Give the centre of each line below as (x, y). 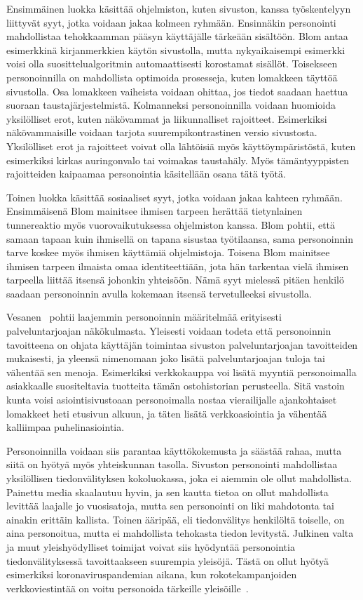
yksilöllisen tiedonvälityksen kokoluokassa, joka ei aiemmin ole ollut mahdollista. (179, 478)
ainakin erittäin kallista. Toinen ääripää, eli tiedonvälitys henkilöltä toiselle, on (176, 519)
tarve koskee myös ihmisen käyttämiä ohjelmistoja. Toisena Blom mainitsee (168, 252)
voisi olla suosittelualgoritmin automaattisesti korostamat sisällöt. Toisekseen (172, 64)
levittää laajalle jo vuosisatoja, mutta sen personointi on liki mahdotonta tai (170, 506)
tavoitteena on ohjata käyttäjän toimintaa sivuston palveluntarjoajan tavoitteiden (182, 344)
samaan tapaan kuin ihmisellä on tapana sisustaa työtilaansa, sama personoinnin (180, 238)
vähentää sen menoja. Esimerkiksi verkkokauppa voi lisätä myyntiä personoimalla (181, 372)
